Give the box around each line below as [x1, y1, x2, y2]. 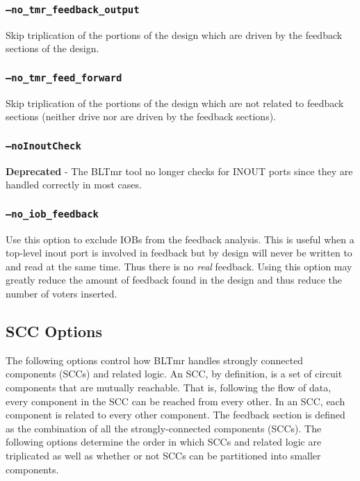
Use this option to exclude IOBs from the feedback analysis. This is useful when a [6, 231, 354, 246]
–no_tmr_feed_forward [6, 72, 122, 83]
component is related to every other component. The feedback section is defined [6, 407, 345, 422]
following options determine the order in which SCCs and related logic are [6, 434, 322, 449]
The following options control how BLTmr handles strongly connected [6, 352, 304, 367]
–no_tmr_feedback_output [6, 3, 140, 15]
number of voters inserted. [6, 286, 117, 301]
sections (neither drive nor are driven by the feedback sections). [6, 109, 276, 124]
